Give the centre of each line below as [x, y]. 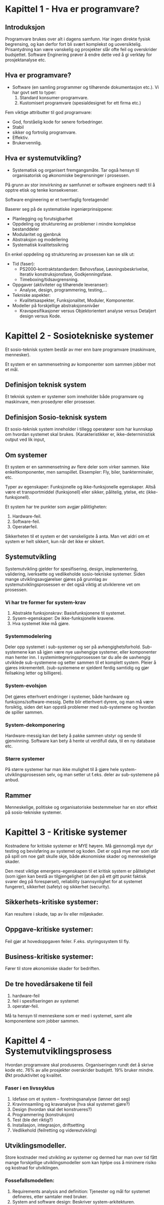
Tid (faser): [24, 263]
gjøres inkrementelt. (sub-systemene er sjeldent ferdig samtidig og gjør [77, 668]
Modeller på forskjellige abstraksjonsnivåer [56, 305]
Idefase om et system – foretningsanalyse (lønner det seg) [71, 1099]
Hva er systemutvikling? [43, 158]
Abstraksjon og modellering [40, 239]
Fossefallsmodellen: [30, 1180]
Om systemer [26, 455]
